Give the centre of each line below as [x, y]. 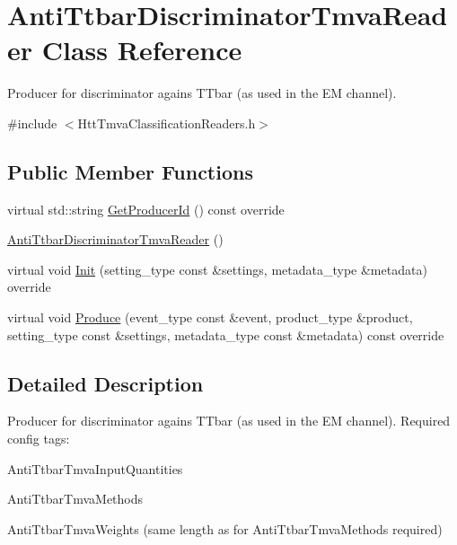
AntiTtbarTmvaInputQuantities [95, 468]
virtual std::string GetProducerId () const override [146, 209]
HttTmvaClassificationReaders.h [167, 123]
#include [32, 123]
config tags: [39, 439]
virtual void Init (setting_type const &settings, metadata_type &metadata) [217, 269]
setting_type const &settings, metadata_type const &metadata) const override [226, 334]
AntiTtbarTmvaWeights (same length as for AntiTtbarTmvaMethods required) [225, 528]
